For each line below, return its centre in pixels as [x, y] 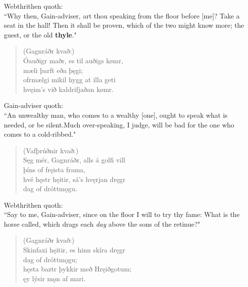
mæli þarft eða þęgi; [53, 70]
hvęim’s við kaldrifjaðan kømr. [68, 89]
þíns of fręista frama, [54, 169]
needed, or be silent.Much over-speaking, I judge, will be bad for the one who [119, 124]
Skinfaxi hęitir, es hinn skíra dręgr [74, 250]
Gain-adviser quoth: [34, 105]
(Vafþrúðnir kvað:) [51, 150]
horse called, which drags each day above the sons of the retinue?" [102, 224]
